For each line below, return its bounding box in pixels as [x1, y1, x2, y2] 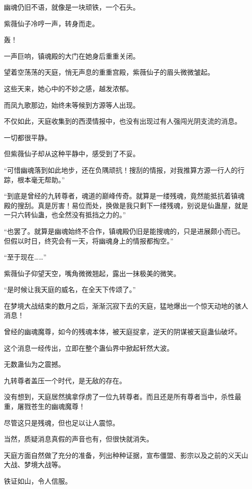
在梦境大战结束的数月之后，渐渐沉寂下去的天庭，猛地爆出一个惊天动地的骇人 [4, 300, 248, 310]
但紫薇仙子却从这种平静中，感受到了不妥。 [4, 148, 140, 159]
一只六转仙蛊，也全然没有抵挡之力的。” [4, 210, 126, 220]
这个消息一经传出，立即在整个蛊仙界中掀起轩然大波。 [4, 342, 173, 353]
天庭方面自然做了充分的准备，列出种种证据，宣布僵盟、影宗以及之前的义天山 [4, 450, 248, 460]
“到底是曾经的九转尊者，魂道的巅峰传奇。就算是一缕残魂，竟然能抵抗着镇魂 [4, 191, 245, 201]
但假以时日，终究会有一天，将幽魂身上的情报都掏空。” [4, 235, 173, 245]
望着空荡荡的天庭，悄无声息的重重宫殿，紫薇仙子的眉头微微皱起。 [4, 67, 214, 77]
